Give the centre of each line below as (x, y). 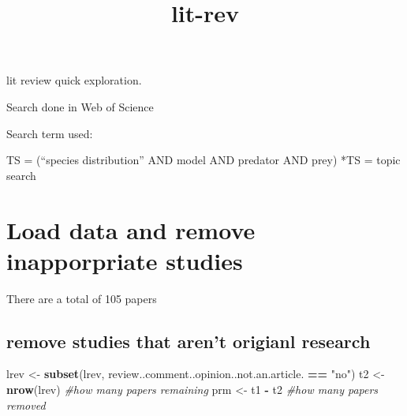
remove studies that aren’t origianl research (189, 341)
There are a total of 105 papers (82, 298)
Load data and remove (131, 229)
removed (26, 405)
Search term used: (50, 133)
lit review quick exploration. (74, 80)
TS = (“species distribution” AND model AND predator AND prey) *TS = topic (203, 160)
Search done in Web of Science (80, 106)
